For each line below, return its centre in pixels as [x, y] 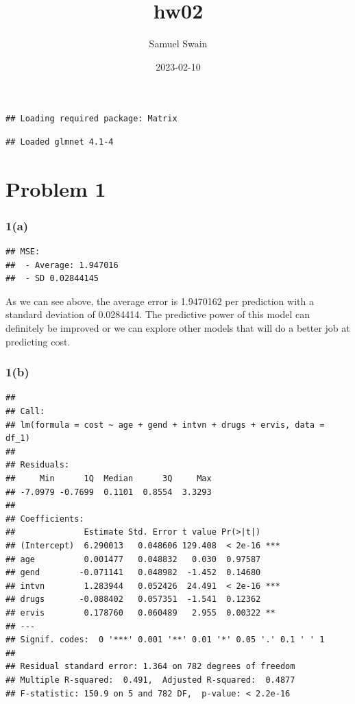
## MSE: [23, 252]
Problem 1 [56, 188]
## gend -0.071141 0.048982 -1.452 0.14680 [133, 573]
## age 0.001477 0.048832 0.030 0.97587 [133, 559]
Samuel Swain [178, 44]
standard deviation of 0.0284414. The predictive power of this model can [158, 314]
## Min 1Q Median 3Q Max [109, 479]
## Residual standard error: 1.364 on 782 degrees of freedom [150, 667]
